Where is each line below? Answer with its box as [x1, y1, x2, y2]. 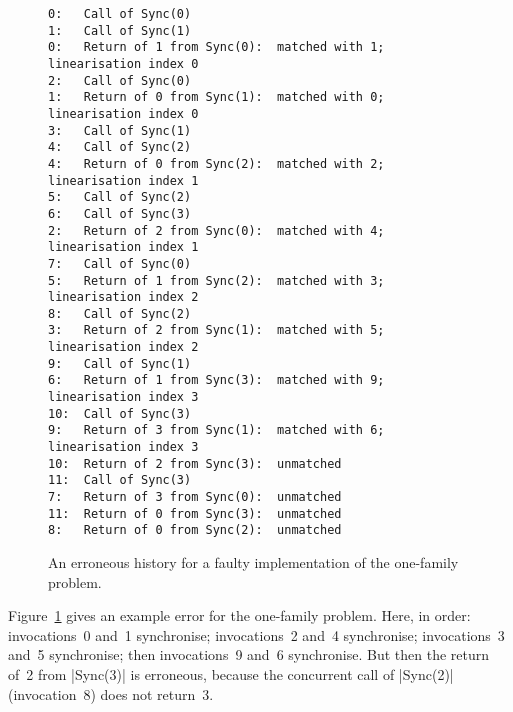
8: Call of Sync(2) [48, 306, 192, 321]
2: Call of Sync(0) [48, 73, 192, 88]
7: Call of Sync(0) [48, 256, 192, 271]
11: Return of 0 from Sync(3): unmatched [48, 506, 342, 521]
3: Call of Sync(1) [48, 123, 192, 138]
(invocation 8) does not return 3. [8, 683, 214, 704]
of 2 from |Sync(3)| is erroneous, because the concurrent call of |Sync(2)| [8, 663, 454, 684]
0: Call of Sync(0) [48, 7, 192, 21]
